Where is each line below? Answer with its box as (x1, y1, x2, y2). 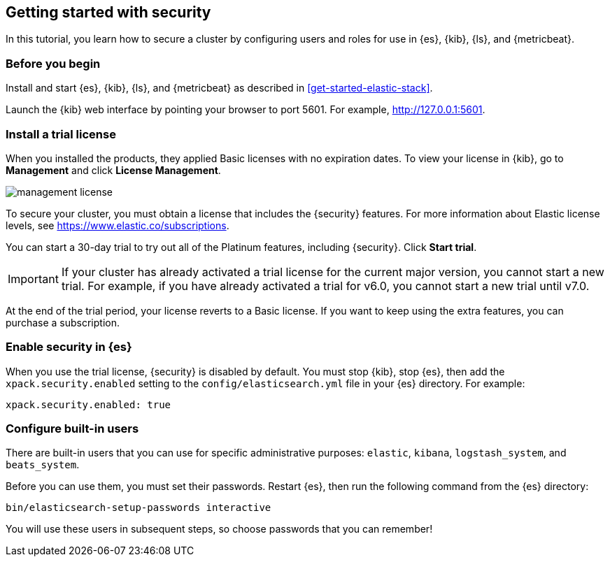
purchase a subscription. (6, 316, 120, 329)
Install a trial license (6, 127, 116, 141)
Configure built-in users (6, 421, 139, 436)
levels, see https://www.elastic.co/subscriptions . (6, 219, 229, 231)
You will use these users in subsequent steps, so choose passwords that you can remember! (6, 523, 433, 535)
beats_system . (6, 459, 80, 471)
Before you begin (6, 56, 101, 71)
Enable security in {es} (6, 340, 132, 354)
